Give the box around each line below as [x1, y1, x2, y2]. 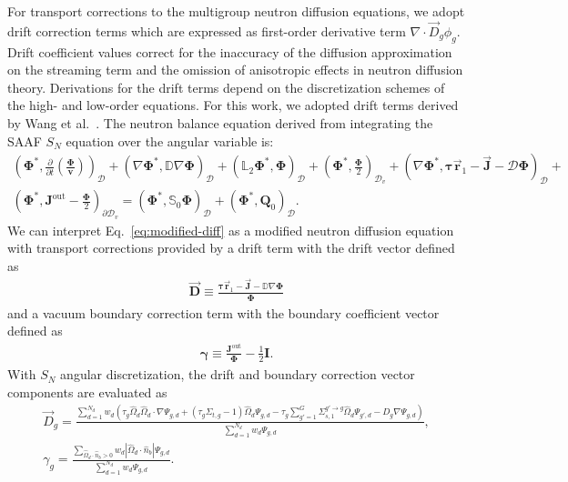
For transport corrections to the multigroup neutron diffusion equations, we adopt [7, 2, 465, 20]
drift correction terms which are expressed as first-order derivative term [7, 21, 406, 40]
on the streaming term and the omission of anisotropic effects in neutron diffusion [7, 60, 463, 79]
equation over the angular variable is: [66, 131, 274, 150]
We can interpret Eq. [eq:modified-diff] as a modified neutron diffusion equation [7, 220, 454, 239]
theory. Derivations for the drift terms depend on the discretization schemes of [7, 77, 445, 96]
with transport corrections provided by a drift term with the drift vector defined [7, 238, 455, 257]
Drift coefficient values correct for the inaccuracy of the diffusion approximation [7, 42, 452, 61]
